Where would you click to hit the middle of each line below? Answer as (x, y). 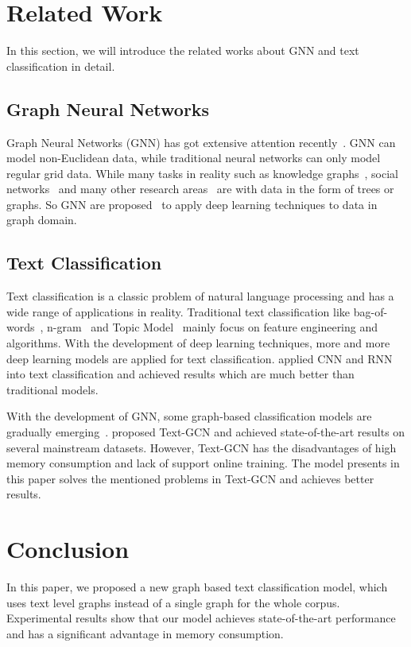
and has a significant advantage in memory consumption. (145, 633)
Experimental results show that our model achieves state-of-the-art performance (201, 618)
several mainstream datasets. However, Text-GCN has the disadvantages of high (202, 447)
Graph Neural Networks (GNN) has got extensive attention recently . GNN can (201, 142)
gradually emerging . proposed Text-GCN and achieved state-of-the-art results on (206, 432)
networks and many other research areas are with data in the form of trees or (200, 189)
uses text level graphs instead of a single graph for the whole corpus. (173, 602)
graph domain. (42, 220)
